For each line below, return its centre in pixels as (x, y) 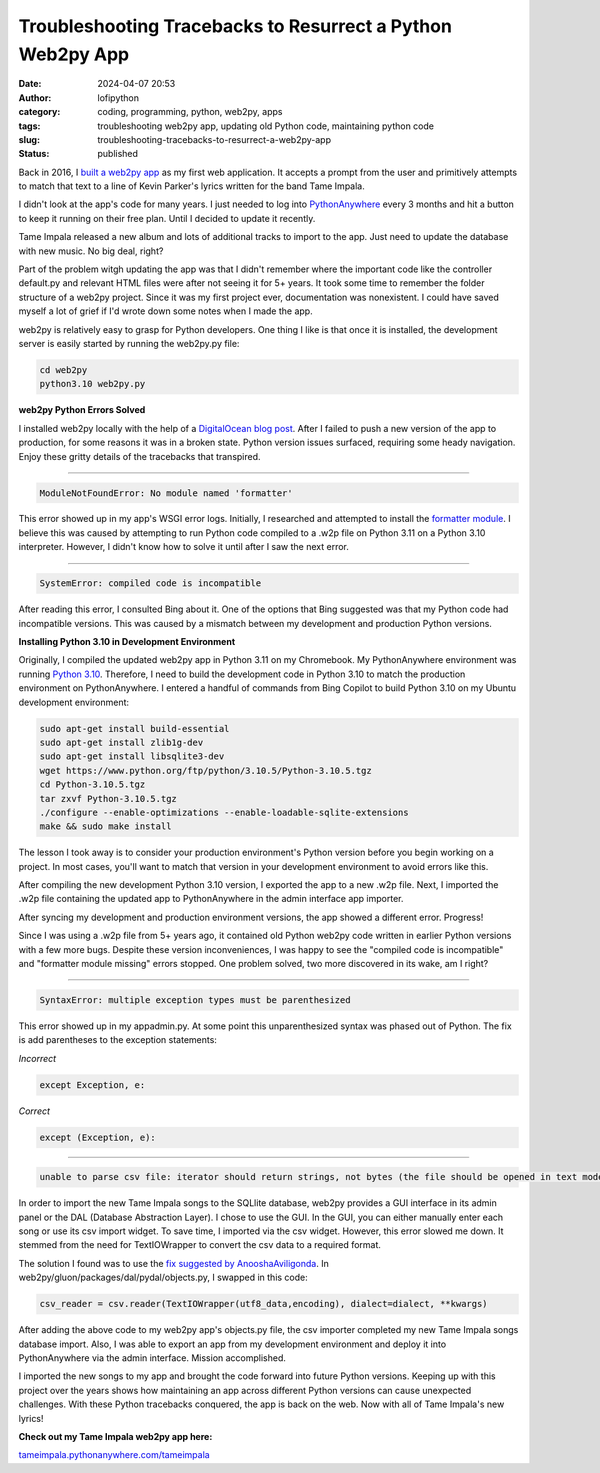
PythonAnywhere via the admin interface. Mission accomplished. (152, 1357)
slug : (29, 139)
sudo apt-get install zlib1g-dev (121, 742)
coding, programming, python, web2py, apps (190, 112)
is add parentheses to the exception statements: (117, 1040)
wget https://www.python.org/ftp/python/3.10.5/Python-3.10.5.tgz (205, 770)
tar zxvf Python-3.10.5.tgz (108, 798)
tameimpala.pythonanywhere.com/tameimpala (114, 1455)
